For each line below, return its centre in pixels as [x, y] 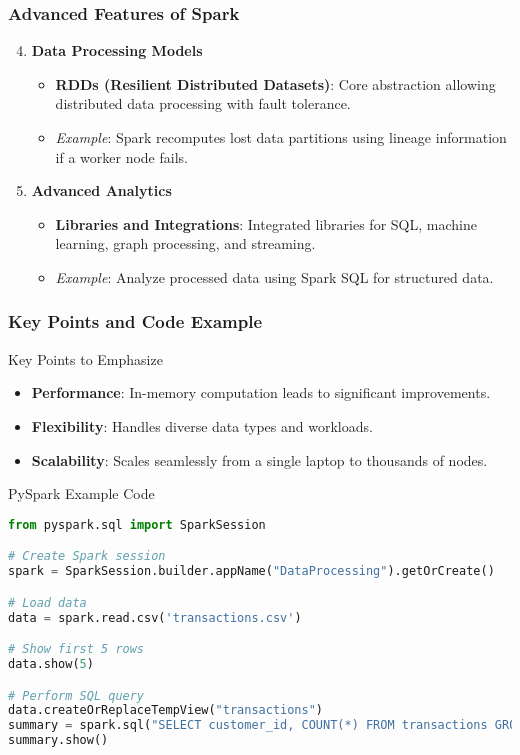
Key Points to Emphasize [85, 358]
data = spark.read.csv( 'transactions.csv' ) [155, 617]
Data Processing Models [117, 50]
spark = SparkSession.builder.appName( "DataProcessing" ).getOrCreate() [251, 571]
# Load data [47, 602]
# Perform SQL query [76, 695]
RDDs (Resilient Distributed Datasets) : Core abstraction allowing [275, 83]
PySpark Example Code [81, 493]
